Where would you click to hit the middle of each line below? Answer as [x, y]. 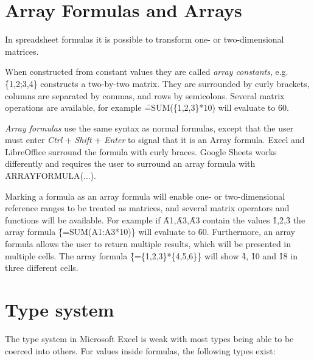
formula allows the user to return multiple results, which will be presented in [148, 244]
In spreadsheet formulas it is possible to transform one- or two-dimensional [145, 39]
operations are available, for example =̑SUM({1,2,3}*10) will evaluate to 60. [147, 107]
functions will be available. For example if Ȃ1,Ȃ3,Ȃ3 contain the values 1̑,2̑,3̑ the [155, 219]
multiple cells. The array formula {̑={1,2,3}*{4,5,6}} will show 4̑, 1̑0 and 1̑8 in [151, 255]
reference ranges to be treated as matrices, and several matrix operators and [147, 208]
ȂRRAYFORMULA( [44, 176]
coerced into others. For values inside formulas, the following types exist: [140, 350]
